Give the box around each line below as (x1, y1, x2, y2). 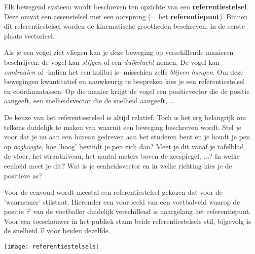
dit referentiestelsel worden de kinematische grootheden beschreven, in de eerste (4, 21, 245, 31)
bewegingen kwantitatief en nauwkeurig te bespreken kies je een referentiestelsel (4, 76, 245, 86)
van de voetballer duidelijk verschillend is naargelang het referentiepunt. (33, 206, 251, 216)
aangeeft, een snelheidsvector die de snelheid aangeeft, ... (4, 95, 176, 106)
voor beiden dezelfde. (46, 225, 110, 236)
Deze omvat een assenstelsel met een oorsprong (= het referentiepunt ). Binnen (4, 11, 248, 21)
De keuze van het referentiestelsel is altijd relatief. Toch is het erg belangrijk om (4, 112, 246, 122)
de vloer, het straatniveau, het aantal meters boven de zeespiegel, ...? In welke (4, 151, 240, 161)
